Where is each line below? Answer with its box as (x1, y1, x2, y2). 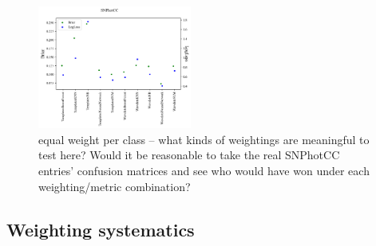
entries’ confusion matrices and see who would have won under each (38, 162, 370, 178)
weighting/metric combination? (38, 178, 191, 194)
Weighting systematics (6, 217, 195, 241)
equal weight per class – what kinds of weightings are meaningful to (38, 131, 370, 147)
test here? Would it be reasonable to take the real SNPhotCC (38, 146, 340, 163)
